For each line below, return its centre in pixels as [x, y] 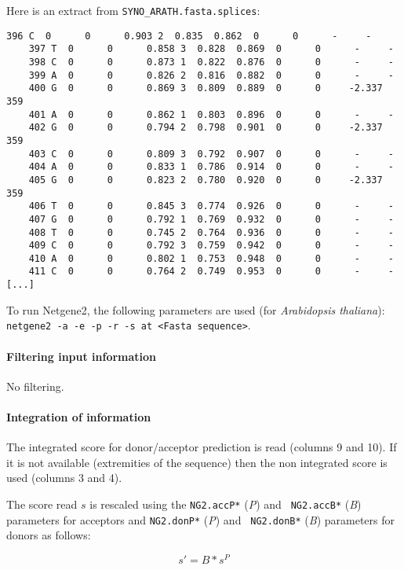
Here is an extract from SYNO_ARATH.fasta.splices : [133, 10]
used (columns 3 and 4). [64, 478]
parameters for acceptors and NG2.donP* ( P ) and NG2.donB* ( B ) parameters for [200, 519]
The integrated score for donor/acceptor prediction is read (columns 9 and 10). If [202, 447]
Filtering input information [82, 356]
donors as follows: [49, 535]
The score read [42, 504]
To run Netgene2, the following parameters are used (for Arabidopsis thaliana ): [196, 309]
